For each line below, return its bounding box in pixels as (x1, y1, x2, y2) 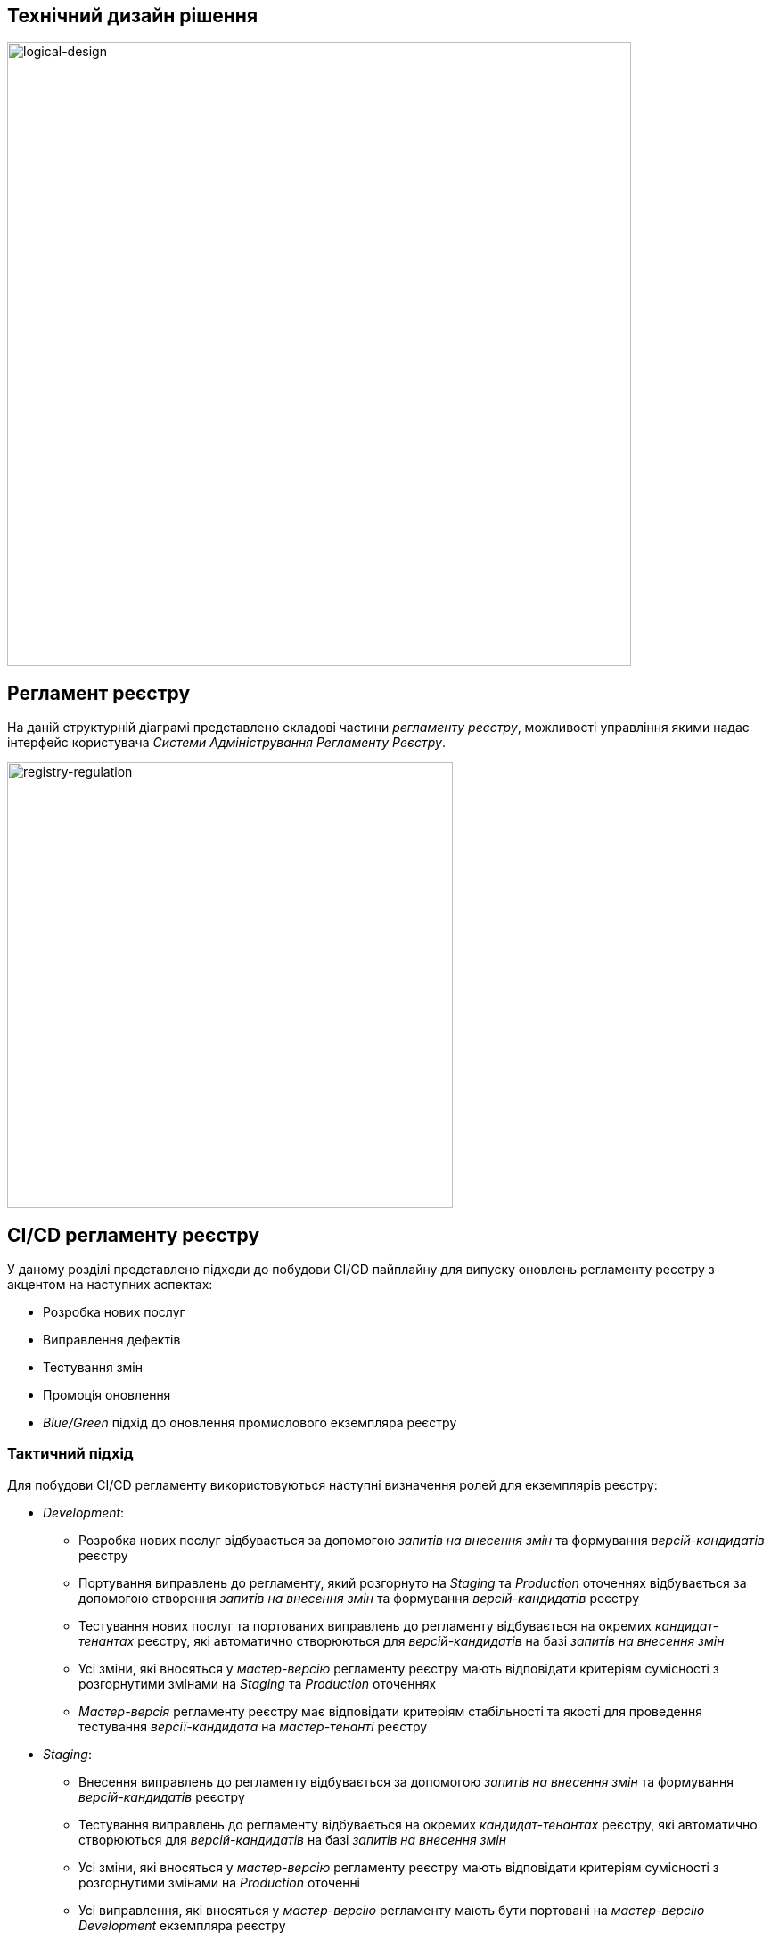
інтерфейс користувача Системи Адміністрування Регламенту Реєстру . (7, 735, 446, 751)
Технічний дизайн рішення (7, 4, 258, 27)
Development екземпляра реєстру (78, 1917, 286, 1933)
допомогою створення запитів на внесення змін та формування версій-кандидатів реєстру (78, 1590, 640, 1606)
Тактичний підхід (7, 1444, 134, 1463)
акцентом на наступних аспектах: (7, 1277, 213, 1293)
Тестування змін (43, 1360, 143, 1376)
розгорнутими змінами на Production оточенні (78, 1874, 361, 1890)
